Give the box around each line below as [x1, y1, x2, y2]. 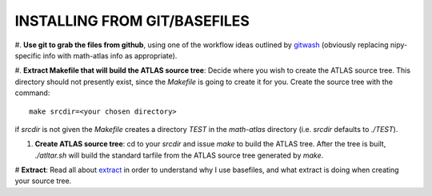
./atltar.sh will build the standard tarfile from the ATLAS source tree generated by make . [34, 150, 324, 160]
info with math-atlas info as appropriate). [42, 50, 178, 60]
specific [14, 50, 42, 60]
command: [14, 88, 50, 98]
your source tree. [14, 176, 72, 186]
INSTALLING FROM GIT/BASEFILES [14, 12, 250, 30]
